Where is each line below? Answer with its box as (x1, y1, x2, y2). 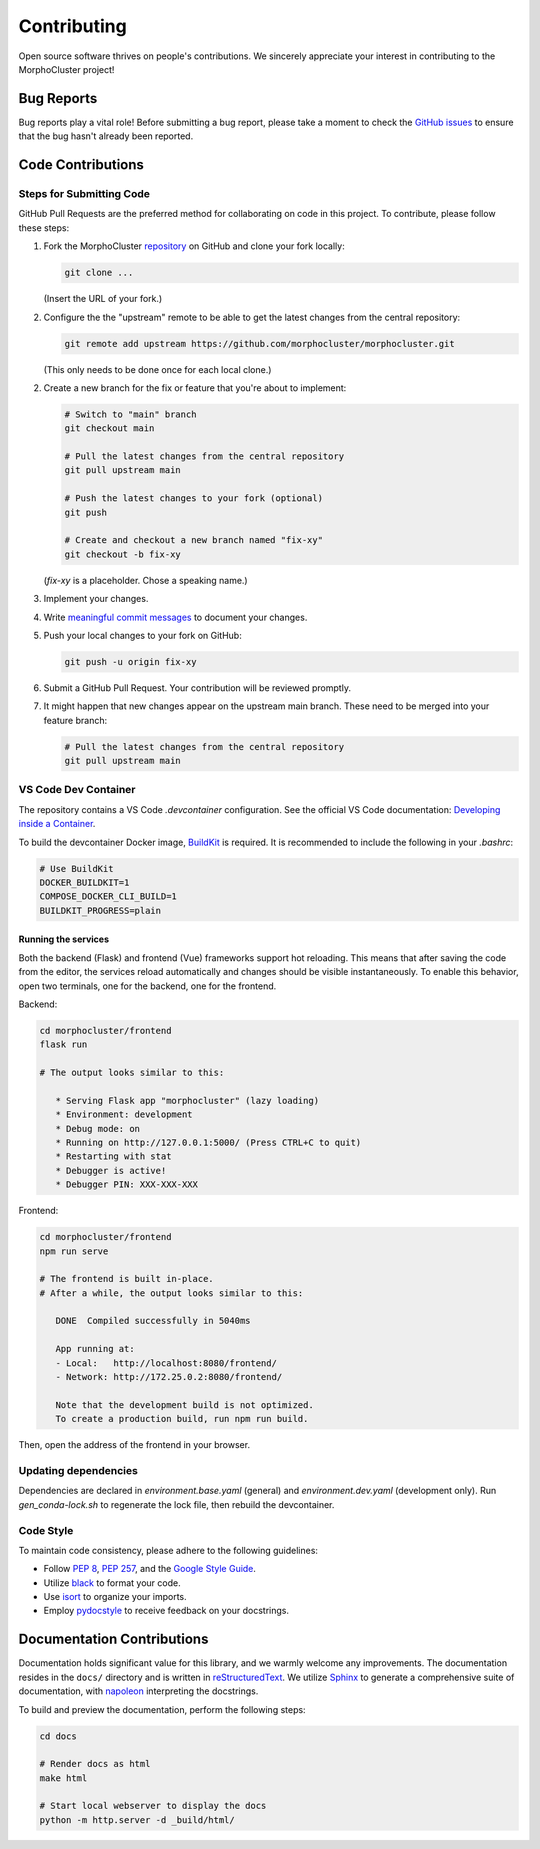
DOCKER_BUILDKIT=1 (39, 876, 130, 888)
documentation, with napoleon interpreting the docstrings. (18, 1685, 259, 1697)
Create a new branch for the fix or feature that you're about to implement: (43, 381, 347, 394)
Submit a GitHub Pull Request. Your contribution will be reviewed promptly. (43, 681, 352, 694)
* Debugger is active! (55, 1165, 167, 1176)
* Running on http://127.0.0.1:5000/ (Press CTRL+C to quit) (55, 1137, 362, 1148)
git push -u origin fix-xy (64, 656, 197, 667)
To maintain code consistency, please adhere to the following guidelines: (18, 1544, 319, 1556)
